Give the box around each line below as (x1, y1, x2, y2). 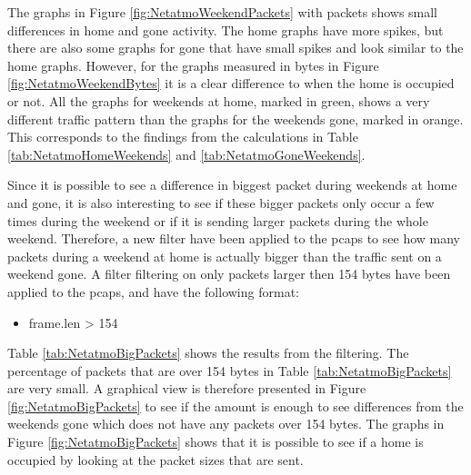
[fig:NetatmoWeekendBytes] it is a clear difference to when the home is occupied (7, 74, 455, 93)
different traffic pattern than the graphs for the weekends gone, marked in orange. (7, 109, 464, 128)
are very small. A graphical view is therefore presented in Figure (7, 379, 366, 398)
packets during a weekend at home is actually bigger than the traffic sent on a (7, 246, 442, 265)
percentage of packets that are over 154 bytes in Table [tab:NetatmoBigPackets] (7, 361, 452, 380)
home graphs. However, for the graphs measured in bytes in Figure (7, 55, 379, 74)
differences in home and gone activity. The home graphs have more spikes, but (7, 20, 444, 39)
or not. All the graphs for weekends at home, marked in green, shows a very (7, 91, 430, 110)
